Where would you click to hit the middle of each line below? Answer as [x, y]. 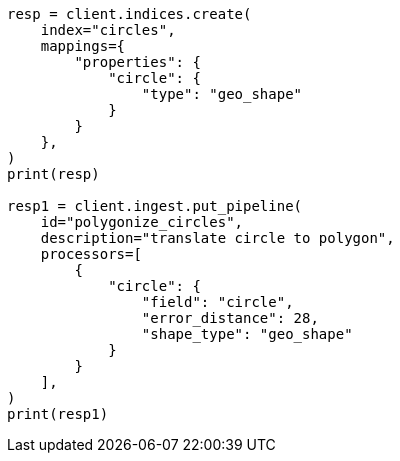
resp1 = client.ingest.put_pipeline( [155, 206]
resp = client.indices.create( [129, 14]
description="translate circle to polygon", [217, 238]
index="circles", [108, 30]
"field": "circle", [217, 302]
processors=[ [91, 254]
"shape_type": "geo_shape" [247, 334]
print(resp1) [58, 414]
